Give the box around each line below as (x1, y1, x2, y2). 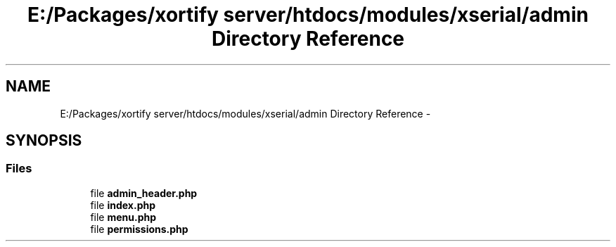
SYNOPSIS (6, 132, 82, 150)
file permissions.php (90, 222, 188, 235)
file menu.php (90, 210, 157, 223)
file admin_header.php (90, 186, 198, 199)
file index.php (90, 198, 156, 211)
